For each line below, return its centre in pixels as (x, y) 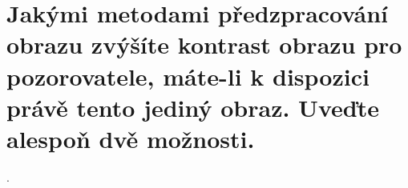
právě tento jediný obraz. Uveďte (193, 107)
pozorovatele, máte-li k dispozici (188, 76)
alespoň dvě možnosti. (131, 138)
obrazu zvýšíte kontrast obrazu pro (204, 44)
